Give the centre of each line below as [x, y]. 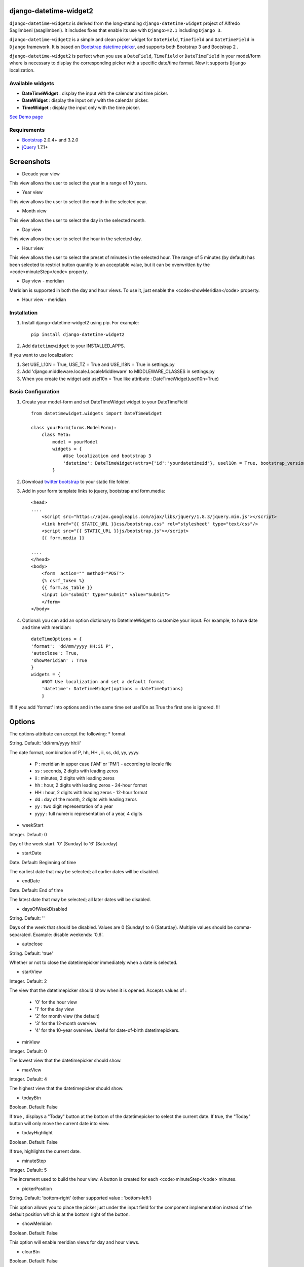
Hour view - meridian [44, 300]
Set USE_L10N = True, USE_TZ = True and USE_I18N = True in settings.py [98, 364]
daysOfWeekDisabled [45, 909]
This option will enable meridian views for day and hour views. [74, 1242]
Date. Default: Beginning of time [43, 862]
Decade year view [41, 174]
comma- [243, 927]
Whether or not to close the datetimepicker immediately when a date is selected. [93, 962]
